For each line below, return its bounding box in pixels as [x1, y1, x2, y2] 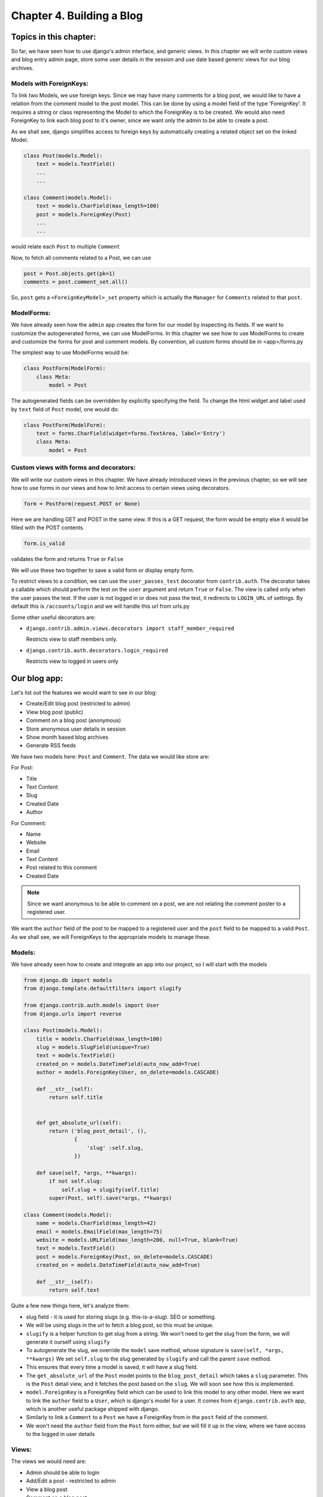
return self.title [48, 1094, 103, 1101]
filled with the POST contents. [11, 524, 85, 531]
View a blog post [26, 1486, 68, 1493]
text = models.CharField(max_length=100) [36, 202, 160, 210]
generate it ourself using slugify [26, 1338, 110, 1346]
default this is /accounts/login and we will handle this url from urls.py [11, 602, 190, 610]
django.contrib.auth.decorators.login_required [26, 647, 169, 654]
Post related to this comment [26, 864, 97, 871]
